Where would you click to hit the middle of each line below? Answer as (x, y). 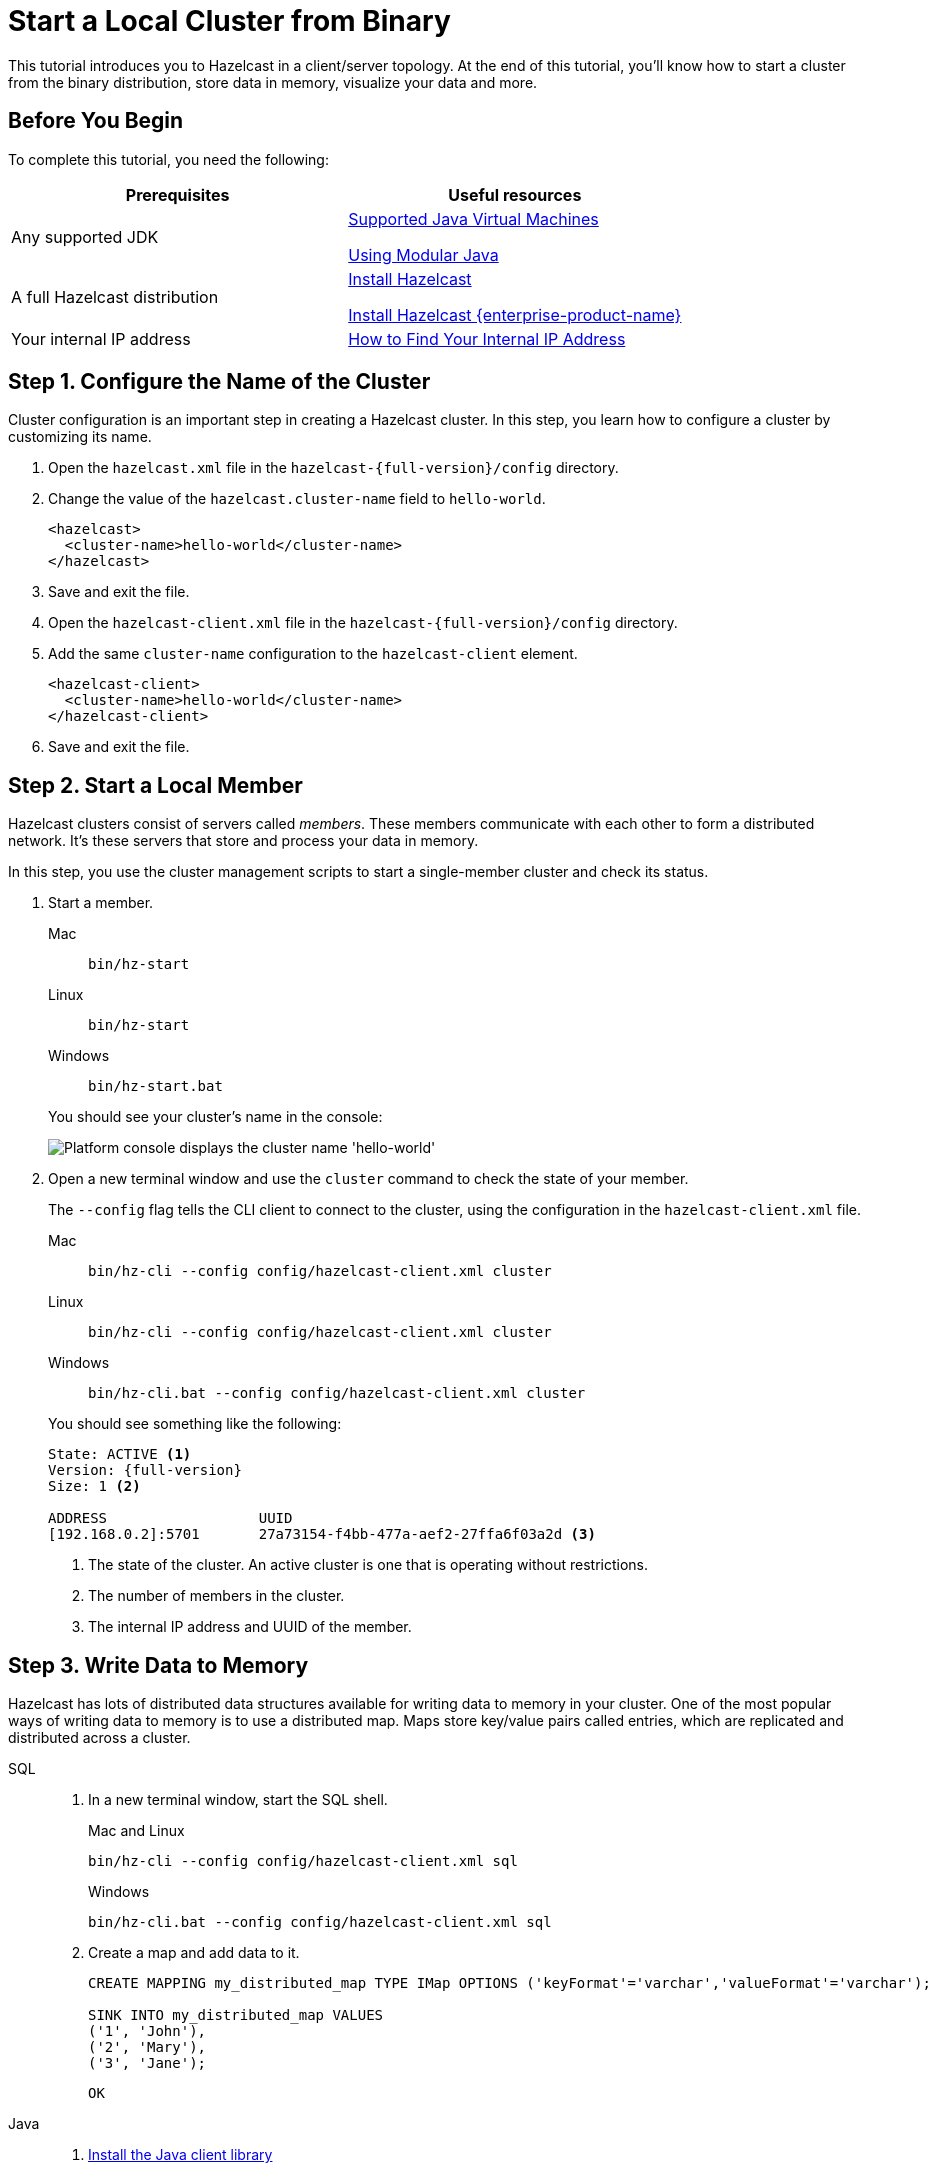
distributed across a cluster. (99, 1738)
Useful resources (515, 194)
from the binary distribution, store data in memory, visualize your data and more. (273, 82)
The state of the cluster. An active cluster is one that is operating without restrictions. (368, 1565)
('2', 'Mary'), (147, 2047)
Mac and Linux (136, 1831)
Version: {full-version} (145, 1470)
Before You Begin (96, 121)
